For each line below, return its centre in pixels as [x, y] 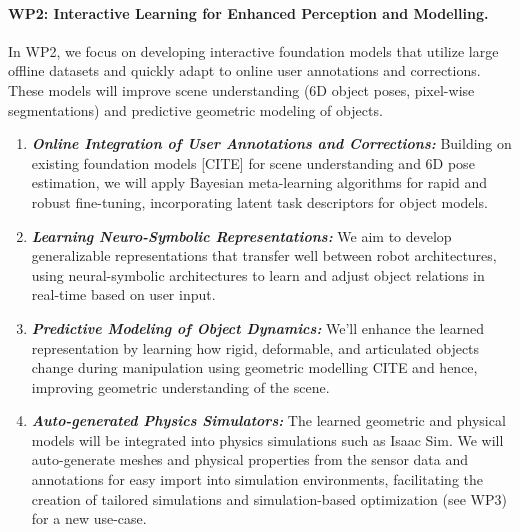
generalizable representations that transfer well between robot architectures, [264, 255]
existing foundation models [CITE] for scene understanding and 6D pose [253, 162]
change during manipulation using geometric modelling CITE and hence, [254, 367]
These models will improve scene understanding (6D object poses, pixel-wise [241, 89]
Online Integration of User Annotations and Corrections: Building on [271, 143]
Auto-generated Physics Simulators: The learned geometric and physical [268, 420]
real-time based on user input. [123, 294]
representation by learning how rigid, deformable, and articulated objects [255, 347]
